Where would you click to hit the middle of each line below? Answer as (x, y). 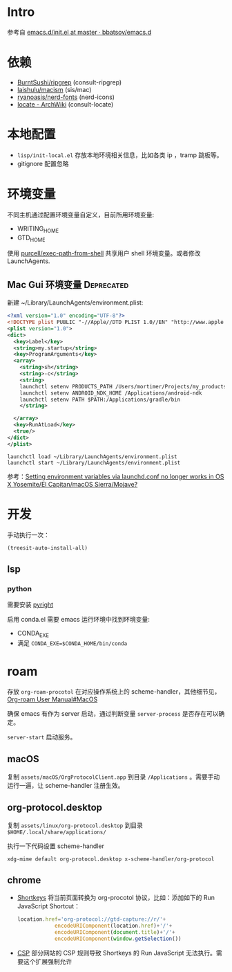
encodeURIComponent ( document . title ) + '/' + (115, 933)
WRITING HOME (38, 229)
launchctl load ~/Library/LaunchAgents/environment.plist (92, 457)
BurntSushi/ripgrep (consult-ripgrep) (69, 82)
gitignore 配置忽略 (43, 163)
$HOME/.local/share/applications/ (57, 832)
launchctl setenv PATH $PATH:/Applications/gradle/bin (100, 399)
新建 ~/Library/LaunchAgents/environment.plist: (75, 303)
